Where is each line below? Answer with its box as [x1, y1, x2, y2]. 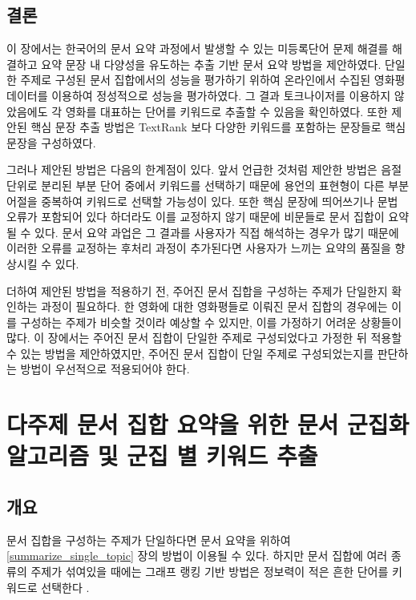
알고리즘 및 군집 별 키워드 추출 [6, 439, 318, 472]
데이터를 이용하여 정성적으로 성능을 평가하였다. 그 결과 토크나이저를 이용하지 [6, 87, 391, 103]
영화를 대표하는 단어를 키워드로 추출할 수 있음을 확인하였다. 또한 [65, 103, 388, 119]
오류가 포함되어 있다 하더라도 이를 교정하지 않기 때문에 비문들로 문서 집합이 [6, 208, 385, 225]
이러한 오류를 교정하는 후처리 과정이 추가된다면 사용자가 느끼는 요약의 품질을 [6, 240, 391, 256]
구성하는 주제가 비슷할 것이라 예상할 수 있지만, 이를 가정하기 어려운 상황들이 [20, 313, 402, 330]
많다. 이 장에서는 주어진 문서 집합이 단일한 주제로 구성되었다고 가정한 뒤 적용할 [6, 329, 402, 346]
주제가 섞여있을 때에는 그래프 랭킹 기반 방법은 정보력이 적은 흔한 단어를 [30, 563, 389, 580]
